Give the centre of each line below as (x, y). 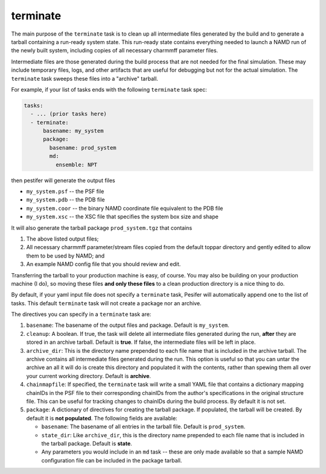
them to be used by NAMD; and (66, 256)
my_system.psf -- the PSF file (65, 191)
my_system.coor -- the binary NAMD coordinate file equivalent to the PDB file (125, 208)
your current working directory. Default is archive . (88, 376)
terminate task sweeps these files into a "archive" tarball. (85, 78)
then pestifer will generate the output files (63, 180)
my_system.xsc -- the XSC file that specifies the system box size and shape (122, 216)
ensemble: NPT (76, 165)
